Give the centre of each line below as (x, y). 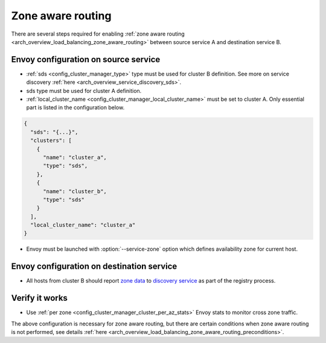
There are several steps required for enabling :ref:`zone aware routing (98, 34)
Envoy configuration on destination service (94, 267)
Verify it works (39, 298)
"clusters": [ (51, 141)
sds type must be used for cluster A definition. (84, 91)
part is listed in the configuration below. (75, 107)
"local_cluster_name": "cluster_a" (83, 225)
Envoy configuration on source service (86, 59)
